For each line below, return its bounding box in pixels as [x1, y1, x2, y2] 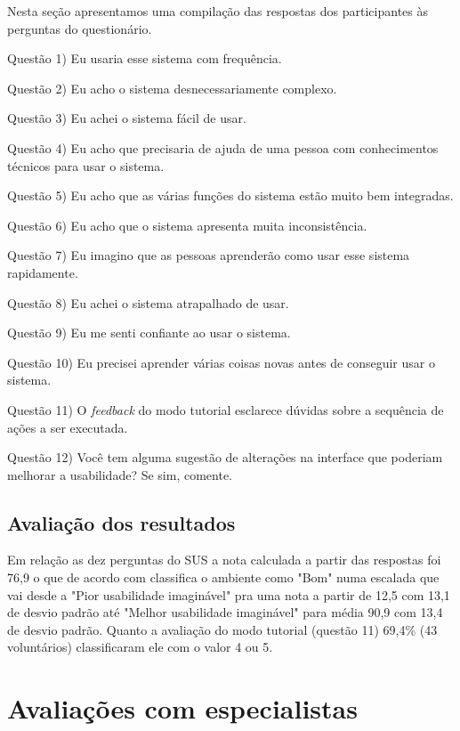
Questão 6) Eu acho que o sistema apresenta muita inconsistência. [7, 215, 367, 234]
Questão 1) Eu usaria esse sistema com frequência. [7, 49, 282, 68]
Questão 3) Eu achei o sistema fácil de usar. [7, 109, 246, 127]
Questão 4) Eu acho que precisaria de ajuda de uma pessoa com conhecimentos [7, 138, 439, 157]
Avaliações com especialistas [7, 690, 358, 727]
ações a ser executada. [7, 418, 128, 436]
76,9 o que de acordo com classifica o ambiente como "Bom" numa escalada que [7, 568, 440, 587]
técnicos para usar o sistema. [7, 156, 165, 175]
